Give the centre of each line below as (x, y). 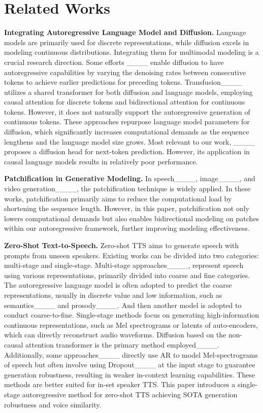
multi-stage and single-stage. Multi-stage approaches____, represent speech (124, 265)
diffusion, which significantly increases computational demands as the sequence (127, 132)
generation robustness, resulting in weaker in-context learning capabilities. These (130, 374)
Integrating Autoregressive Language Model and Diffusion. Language (125, 32)
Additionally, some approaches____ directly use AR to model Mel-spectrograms (131, 354)
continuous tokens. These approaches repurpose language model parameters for (127, 122)
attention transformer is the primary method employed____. (122, 344)
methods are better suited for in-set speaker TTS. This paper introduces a (120, 384)
